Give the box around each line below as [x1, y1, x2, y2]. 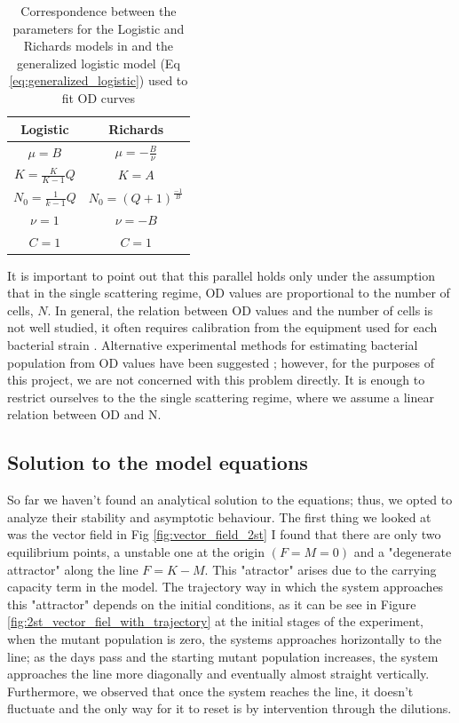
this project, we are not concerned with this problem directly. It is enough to [7, 370, 425, 389]
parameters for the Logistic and [12, 19, 185, 37]
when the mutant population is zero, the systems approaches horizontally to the [7, 630, 442, 648]
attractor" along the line [7, 560, 138, 578]
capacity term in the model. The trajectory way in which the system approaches [7, 577, 444, 596]
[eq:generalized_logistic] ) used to [9, 71, 188, 90]
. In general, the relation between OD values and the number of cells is [47, 300, 433, 319]
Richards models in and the [23, 36, 174, 55]
